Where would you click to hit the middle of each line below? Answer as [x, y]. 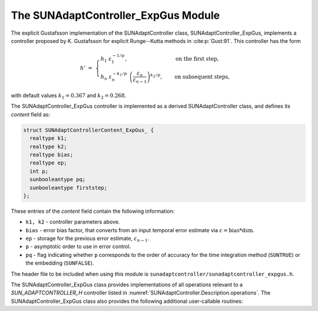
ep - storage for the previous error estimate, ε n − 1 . [87, 239]
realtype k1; [48, 138]
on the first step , [197, 58]
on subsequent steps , [202, 77]
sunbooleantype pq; [58, 180]
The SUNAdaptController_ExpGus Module [115, 15]
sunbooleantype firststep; [69, 188]
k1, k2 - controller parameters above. [73, 222]
